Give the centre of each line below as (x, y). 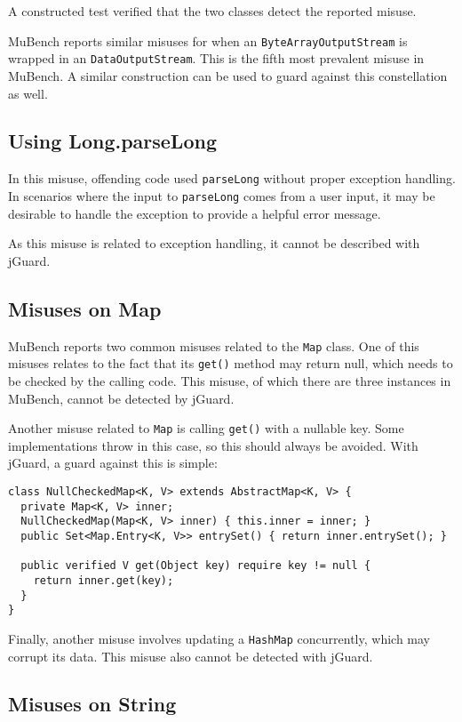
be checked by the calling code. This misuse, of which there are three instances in (230, 380)
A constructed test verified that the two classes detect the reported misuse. (212, 11)
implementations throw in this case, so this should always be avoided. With (213, 445)
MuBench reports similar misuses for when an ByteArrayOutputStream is (208, 40)
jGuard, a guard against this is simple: (113, 463)
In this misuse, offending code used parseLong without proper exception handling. (232, 178)
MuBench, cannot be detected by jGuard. (121, 398)
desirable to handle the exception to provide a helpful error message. (195, 213)
